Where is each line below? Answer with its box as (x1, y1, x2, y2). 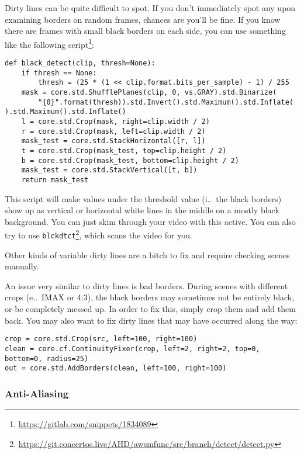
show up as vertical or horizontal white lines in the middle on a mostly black (5, 204, 279, 216)
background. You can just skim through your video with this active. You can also (5, 215, 296, 227)
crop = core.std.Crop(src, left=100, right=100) (5, 335, 198, 344)
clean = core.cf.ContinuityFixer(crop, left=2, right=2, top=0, (5, 344, 260, 353)
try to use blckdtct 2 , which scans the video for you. (5, 227, 192, 241)
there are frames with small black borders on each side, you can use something (5, 25, 286, 37)
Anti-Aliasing (5, 386, 69, 400)
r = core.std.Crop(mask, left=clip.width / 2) (21, 127, 206, 136)
